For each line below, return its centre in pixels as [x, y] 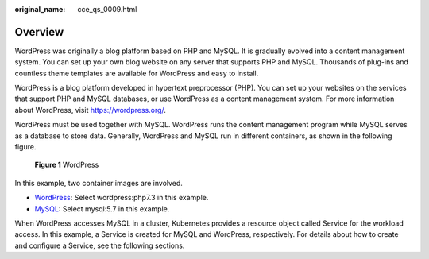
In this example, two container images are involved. [99, 183]
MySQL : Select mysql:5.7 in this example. [102, 209]
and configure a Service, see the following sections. [100, 245]
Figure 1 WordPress [67, 165]
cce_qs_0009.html [107, 9]
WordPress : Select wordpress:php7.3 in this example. [122, 198]
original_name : [40, 9]
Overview [39, 32]
